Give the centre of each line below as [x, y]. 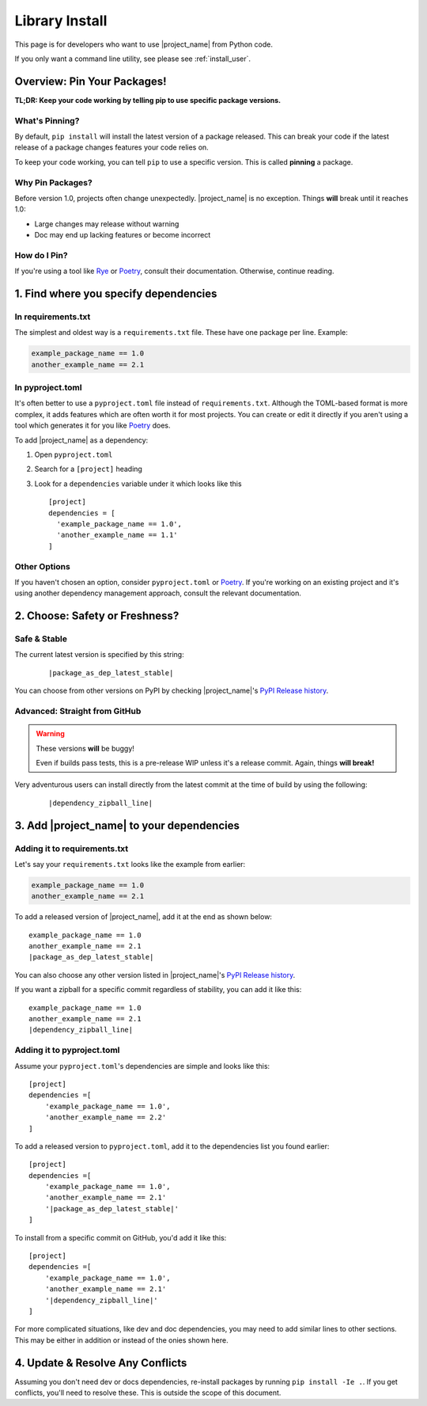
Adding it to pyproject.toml [67, 1051]
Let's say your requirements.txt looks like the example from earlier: [130, 864]
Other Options [42, 566]
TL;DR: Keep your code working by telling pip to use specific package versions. [148, 100]
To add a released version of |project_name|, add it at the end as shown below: [144, 917]
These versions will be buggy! [85, 748]
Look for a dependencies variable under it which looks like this [138, 484]
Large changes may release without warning [107, 224]
